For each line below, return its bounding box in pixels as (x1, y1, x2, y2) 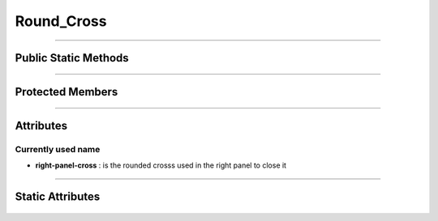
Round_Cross (15, 12, 107, 30)
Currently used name (15, 143, 101, 155)
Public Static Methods (15, 51, 129, 65)
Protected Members (15, 85, 118, 99)
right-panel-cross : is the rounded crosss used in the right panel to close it (35, 160, 287, 170)
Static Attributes (15, 190, 101, 204)
